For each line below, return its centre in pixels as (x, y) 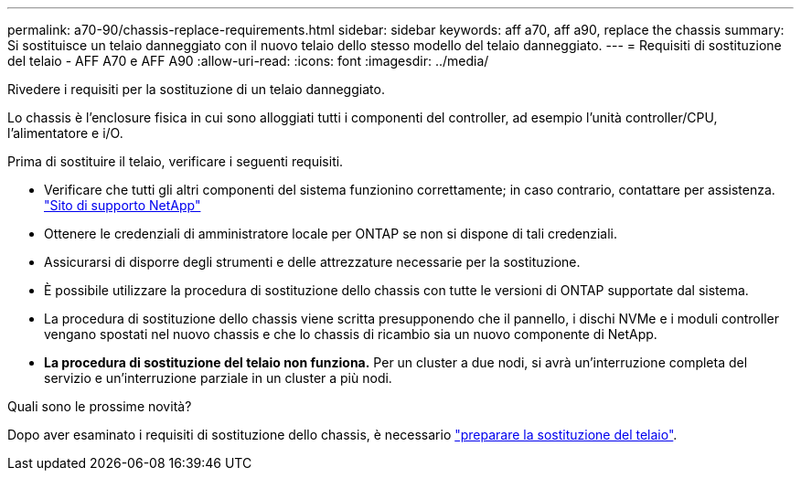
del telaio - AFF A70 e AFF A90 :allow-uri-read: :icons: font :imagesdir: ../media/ (248, 61)
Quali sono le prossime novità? (100, 406)
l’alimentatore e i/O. (65, 133)
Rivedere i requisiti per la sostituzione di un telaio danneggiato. (196, 89)
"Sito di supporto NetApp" (123, 205)
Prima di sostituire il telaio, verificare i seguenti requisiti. (176, 161)
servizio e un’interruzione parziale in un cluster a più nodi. (218, 378)
